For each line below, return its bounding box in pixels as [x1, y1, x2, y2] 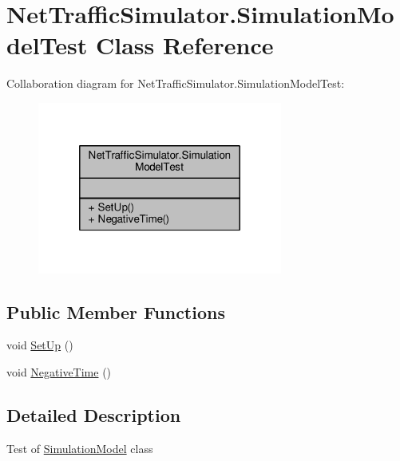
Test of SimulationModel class [6, 439, 153, 456]
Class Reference [96, 29, 274, 61]
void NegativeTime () [6, 364, 112, 380]
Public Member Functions [6, 299, 225, 324]
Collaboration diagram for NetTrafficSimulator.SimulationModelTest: [6, 75, 345, 92]
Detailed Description [6, 403, 181, 428]
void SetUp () [6, 337, 73, 353]
